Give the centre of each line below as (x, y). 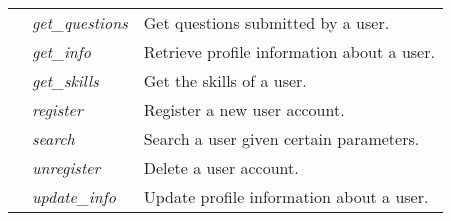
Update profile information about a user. (286, 196)
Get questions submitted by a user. (266, 22)
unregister (66, 167)
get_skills (65, 80)
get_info (61, 51)
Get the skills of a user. (225, 80)
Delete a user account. (221, 167)
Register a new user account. (244, 109)
